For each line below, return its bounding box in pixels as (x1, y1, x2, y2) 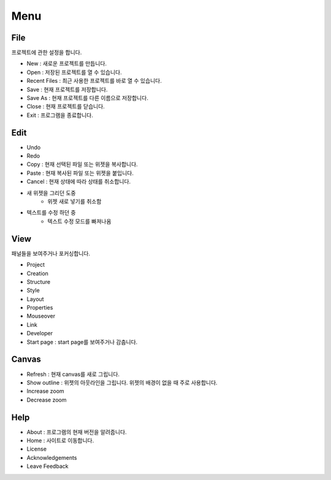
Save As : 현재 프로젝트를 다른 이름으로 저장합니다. (26, 94, 148, 102)
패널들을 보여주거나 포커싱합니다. (11, 250, 91, 257)
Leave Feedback (26, 463, 69, 470)
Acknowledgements (26, 454, 77, 461)
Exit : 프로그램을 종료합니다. (26, 111, 93, 119)
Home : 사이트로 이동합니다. (26, 437, 94, 444)
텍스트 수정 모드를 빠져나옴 (47, 218, 112, 225)
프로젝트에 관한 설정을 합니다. (11, 49, 82, 56)
